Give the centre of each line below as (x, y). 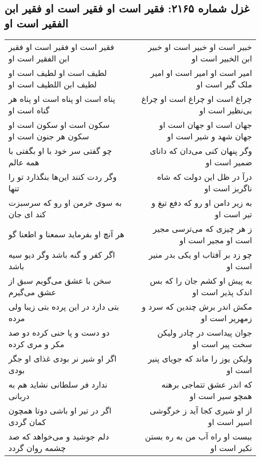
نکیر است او (231, 448)
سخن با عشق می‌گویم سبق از (60, 280)
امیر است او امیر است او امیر (201, 72)
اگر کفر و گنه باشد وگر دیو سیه (62, 254)
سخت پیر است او (222, 344)
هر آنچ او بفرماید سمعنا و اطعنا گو (66, 234)
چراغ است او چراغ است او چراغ (197, 98)
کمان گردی (27, 422)
